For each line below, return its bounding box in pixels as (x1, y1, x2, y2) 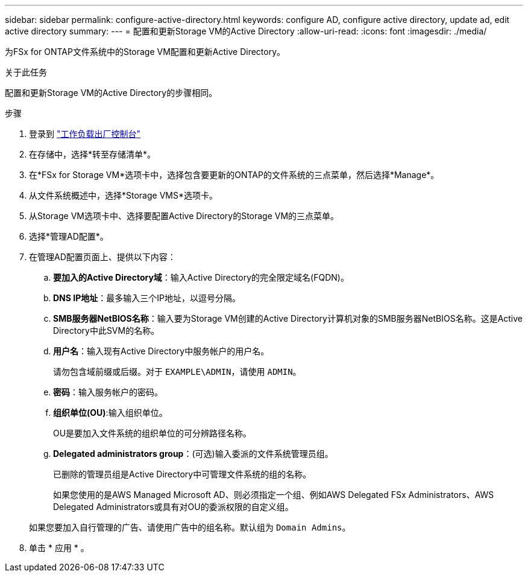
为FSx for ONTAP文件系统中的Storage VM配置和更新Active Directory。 (5, 46, 286, 57)
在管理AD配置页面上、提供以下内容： (29, 252, 176, 262)
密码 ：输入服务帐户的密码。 (53, 387, 163, 397)
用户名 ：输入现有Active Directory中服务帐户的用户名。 (53, 346, 269, 356)
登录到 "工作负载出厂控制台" (29, 129, 140, 139)
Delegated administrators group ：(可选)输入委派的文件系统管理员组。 (53, 448, 333, 459)
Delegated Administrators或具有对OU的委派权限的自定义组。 (53, 502, 294, 512)
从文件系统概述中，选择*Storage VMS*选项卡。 (29, 190, 218, 200)
